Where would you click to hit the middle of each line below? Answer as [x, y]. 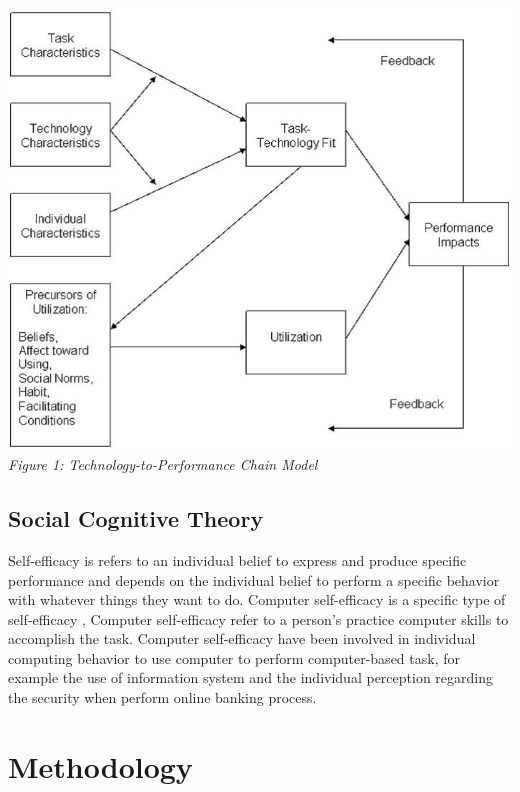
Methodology [100, 765]
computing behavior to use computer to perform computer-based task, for [234, 657]
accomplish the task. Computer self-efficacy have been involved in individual [242, 638]
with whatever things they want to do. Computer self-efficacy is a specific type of [257, 599]
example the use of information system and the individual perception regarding [250, 677]
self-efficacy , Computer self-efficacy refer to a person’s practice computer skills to [258, 618]
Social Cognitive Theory [136, 518]
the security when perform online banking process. [162, 697]
